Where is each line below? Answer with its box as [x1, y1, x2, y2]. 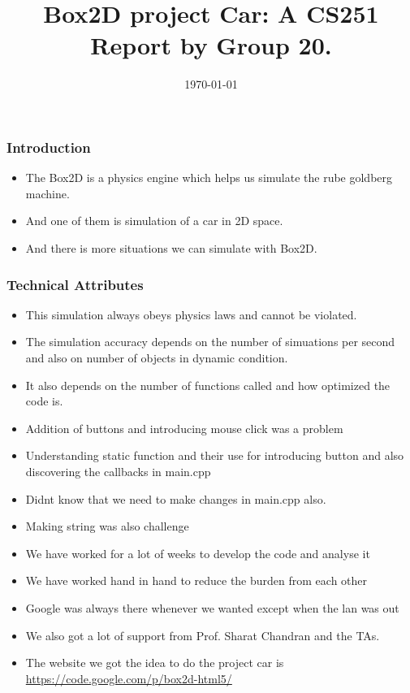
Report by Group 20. [90, 28, 332, 62]
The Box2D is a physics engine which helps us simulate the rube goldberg [25, 169, 393, 186]
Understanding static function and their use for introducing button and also [25, 447, 404, 464]
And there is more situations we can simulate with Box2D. [25, 239, 317, 256]
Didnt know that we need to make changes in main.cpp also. [25, 490, 326, 507]
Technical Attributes [6, 274, 144, 294]
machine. [25, 184, 70, 201]
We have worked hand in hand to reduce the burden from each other [25, 572, 368, 589]
